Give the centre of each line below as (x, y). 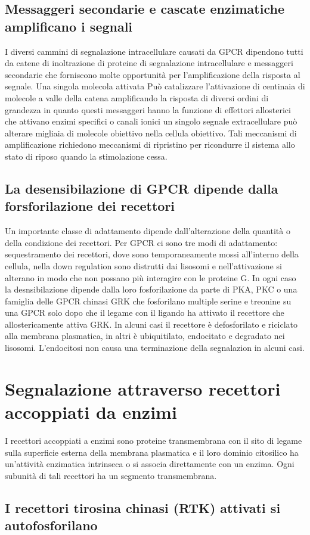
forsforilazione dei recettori (90, 206)
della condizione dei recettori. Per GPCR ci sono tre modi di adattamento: (141, 242)
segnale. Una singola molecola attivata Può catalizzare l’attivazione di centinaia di (155, 86)
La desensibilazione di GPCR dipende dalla (142, 188)
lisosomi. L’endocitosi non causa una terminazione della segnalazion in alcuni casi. (155, 348)
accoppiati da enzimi (91, 412)
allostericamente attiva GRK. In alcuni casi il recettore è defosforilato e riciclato (151, 324)
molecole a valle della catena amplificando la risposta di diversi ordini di (137, 97)
